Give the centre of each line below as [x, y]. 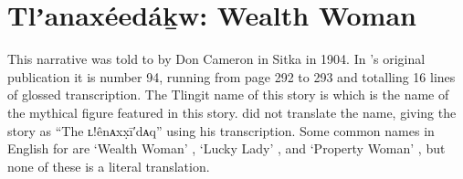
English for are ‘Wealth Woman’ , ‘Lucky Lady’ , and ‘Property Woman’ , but [226, 148]
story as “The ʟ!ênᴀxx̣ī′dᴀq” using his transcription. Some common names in [221, 130]
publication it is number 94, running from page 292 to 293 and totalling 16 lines [231, 76]
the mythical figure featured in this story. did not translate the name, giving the [232, 112]
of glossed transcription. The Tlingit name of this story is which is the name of [228, 95]
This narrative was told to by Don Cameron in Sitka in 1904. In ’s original [216, 59]
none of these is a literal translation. [109, 166]
